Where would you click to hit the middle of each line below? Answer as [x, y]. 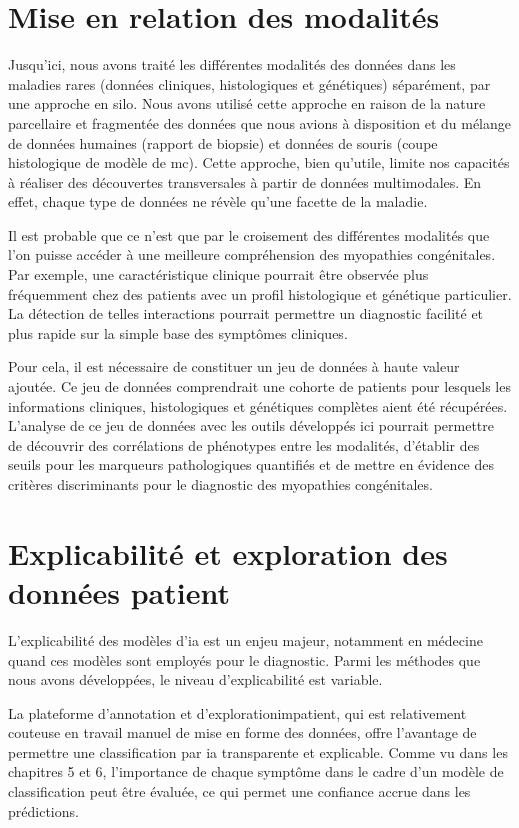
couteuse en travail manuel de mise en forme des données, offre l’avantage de [242, 732]
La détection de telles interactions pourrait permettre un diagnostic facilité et [246, 313]
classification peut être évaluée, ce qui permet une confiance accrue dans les [239, 791]
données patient [119, 591]
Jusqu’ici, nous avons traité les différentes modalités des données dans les [232, 64]
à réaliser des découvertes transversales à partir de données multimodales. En [245, 181]
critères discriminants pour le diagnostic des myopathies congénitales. [220, 484]
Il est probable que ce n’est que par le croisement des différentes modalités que [249, 234]
